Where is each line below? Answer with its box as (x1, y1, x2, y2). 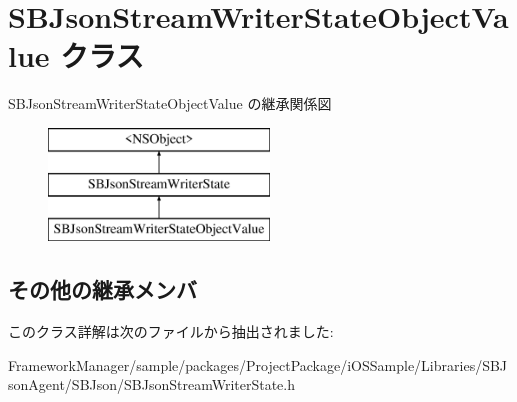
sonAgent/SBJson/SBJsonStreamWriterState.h (8, 374, 295, 395)
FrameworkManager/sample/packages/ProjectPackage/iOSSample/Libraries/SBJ (8, 354, 508, 375)
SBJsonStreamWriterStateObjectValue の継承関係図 (8, 93, 332, 114)
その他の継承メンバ (8, 274, 197, 305)
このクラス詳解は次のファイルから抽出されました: (8, 321, 334, 342)
